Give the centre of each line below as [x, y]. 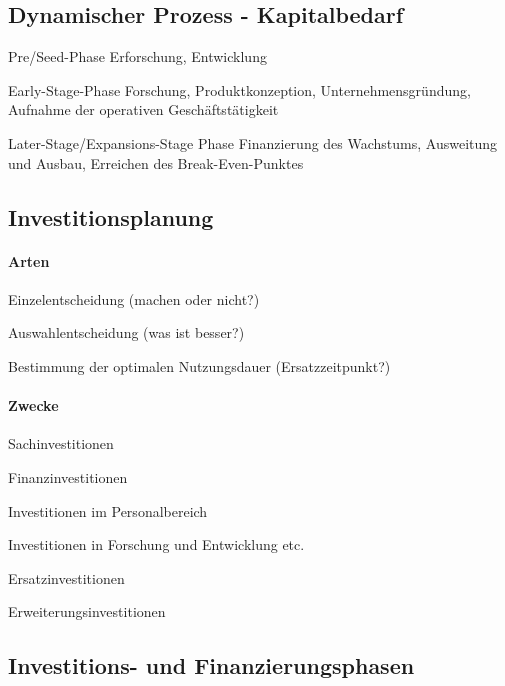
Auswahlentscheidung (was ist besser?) [126, 332]
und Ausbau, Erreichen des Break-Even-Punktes [156, 162]
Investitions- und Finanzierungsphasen [211, 665]
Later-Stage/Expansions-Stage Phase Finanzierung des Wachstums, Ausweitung [253, 142]
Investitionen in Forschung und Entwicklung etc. [156, 544]
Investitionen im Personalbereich [108, 510]
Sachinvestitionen [61, 443]
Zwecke [33, 405]
